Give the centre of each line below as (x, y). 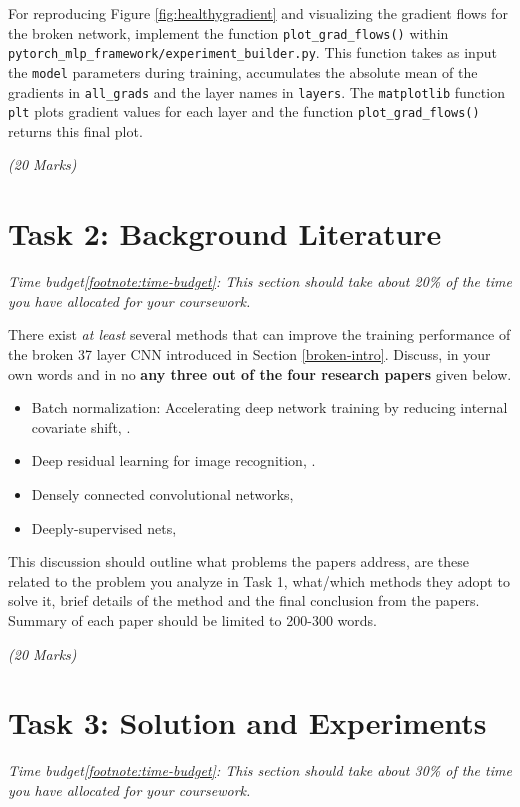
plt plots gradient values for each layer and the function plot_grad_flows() (244, 111)
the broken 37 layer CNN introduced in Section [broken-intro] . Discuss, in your (249, 353)
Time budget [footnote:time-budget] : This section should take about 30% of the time (260, 770)
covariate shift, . (81, 426)
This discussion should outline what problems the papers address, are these (238, 561)
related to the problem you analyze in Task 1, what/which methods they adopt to (259, 580)
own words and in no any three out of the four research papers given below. (260, 373)
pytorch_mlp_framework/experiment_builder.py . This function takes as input (252, 52)
